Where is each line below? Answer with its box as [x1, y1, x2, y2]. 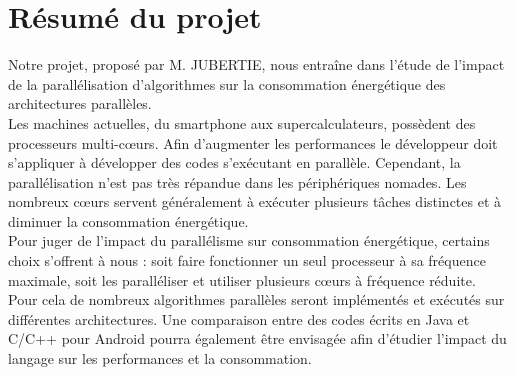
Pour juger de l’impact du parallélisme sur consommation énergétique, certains [8, 230, 490, 251]
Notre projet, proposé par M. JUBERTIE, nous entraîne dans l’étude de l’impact [8, 54, 505, 75]
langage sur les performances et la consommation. [8, 348, 312, 369]
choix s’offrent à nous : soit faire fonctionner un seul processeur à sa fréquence [8, 250, 486, 271]
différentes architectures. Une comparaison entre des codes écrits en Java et [8, 308, 470, 329]
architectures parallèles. [8, 93, 152, 114]
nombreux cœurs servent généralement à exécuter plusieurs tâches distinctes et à [8, 191, 502, 212]
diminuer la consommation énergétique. [8, 210, 249, 231]
